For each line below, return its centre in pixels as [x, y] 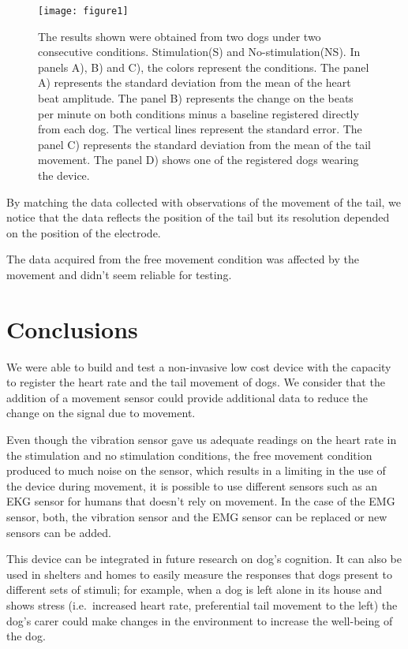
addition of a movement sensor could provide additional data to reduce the [187, 397]
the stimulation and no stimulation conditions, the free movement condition [189, 455]
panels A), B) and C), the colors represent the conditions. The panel [204, 67]
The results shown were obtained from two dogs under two [180, 36]
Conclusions [72, 328]
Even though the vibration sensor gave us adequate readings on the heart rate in [202, 440]
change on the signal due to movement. [101, 413]
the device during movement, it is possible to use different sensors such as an [192, 485]
